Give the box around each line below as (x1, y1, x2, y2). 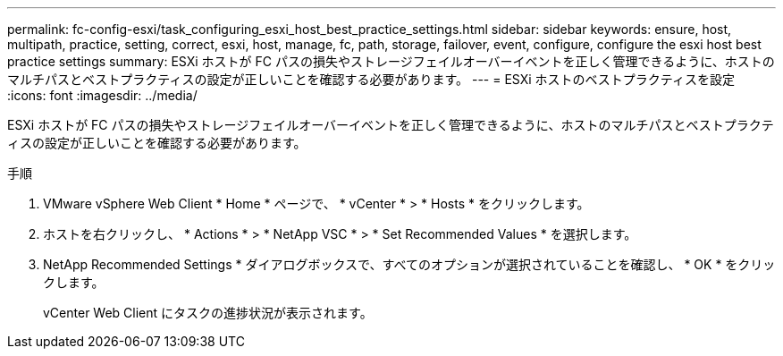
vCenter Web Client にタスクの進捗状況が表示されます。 (43, 305, 373, 320)
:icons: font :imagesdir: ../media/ (7, 88, 198, 103)
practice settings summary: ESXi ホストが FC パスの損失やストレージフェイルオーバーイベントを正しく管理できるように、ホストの (7, 54, 775, 69)
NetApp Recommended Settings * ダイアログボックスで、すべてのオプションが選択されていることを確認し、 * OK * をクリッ (43, 257, 776, 272)
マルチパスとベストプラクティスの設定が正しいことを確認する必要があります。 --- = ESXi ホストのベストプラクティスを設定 (7, 72, 736, 87)
